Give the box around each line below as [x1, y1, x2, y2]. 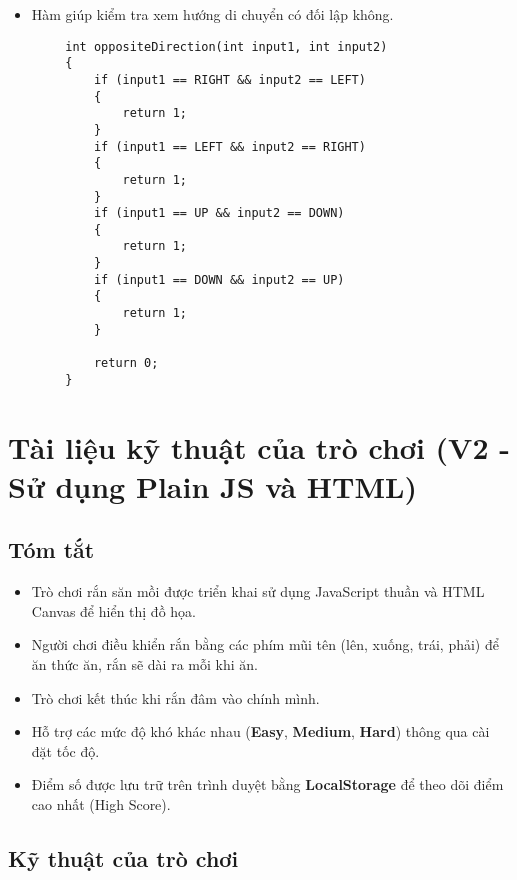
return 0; [93, 356, 159, 371]
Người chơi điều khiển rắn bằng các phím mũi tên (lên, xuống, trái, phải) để [31, 634, 499, 655]
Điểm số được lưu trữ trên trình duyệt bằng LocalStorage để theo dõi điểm [31, 774, 504, 795]
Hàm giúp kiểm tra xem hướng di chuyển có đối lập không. [31, 4, 394, 24]
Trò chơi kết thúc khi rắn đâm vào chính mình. [31, 687, 320, 708]
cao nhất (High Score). [31, 793, 171, 814]
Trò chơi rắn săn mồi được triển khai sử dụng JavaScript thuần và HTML [31, 581, 485, 602]
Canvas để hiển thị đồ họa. [31, 600, 196, 621]
